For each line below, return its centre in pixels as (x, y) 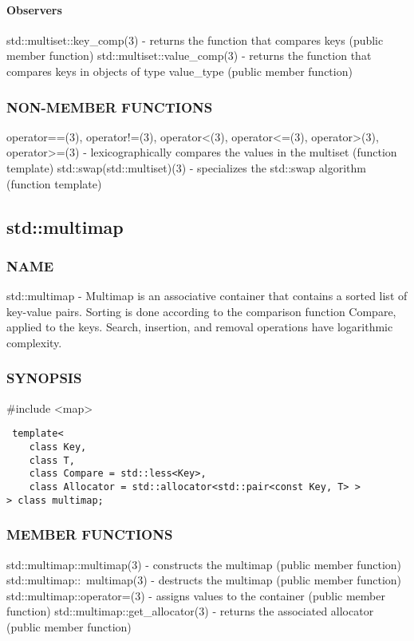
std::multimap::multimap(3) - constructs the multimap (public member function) (204, 564)
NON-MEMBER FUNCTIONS (110, 107)
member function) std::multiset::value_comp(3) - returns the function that (189, 55)
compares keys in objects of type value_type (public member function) (179, 71)
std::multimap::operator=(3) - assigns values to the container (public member (196, 595)
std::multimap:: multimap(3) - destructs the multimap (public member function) (204, 580)
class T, (52, 460)
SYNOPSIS (44, 378)
